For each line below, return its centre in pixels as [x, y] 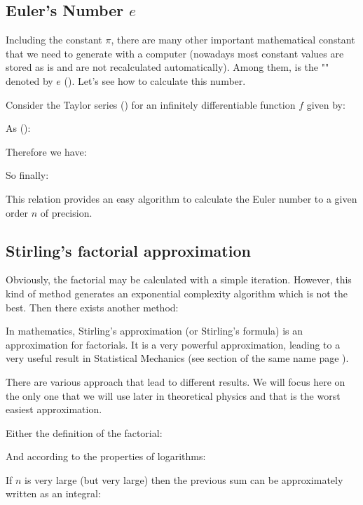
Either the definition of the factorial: [84, 432]
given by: [326, 104]
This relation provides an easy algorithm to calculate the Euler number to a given [181, 198]
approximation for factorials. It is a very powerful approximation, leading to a [173, 344]
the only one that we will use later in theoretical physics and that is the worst [173, 395]
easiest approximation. [54, 409]
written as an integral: [53, 493]
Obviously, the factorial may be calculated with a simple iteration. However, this [179, 280]
